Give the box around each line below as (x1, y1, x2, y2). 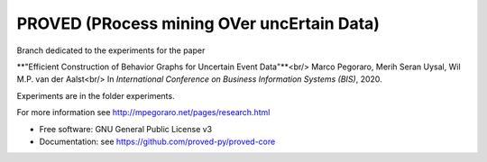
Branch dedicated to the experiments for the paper (16, 45, 206, 56)
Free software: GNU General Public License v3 (39, 123, 213, 134)
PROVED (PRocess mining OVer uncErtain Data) (16, 13, 381, 33)
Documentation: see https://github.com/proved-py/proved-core (39, 136, 276, 147)
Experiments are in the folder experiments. (16, 90, 175, 101)
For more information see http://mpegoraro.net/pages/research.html (16, 107, 271, 118)
